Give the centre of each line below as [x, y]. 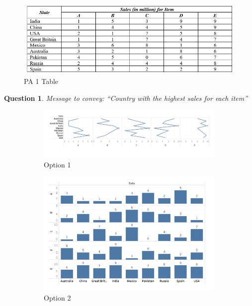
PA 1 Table [41, 81]
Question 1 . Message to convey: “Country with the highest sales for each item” [126, 98]
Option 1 [57, 164]
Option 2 [57, 297]
